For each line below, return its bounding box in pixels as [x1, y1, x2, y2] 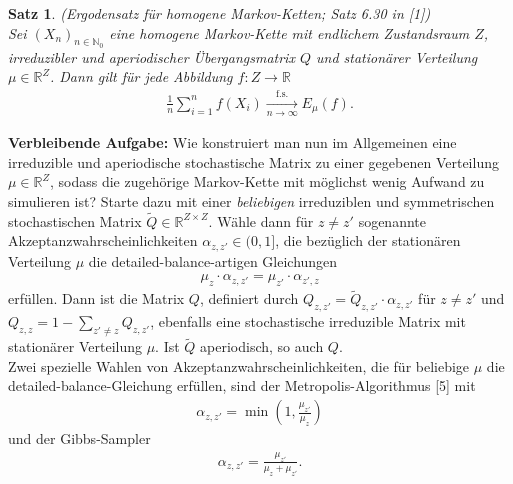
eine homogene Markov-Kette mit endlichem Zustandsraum [109, 22, 470, 43]
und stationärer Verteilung [316, 46, 478, 67]
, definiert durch [199, 288, 299, 309]
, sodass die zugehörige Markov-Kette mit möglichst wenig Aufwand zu [49, 171, 485, 192]
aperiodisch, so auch [200, 336, 324, 357]
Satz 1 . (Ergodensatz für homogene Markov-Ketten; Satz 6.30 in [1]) [8, 3, 431, 23]
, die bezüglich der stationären [275, 230, 461, 251]
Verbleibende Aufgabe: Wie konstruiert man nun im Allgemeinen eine [8, 132, 457, 153]
